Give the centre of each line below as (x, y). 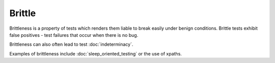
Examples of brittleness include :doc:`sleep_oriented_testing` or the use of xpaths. (95, 53)
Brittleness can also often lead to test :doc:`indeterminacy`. (71, 44)
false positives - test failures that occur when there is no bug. (74, 35)
